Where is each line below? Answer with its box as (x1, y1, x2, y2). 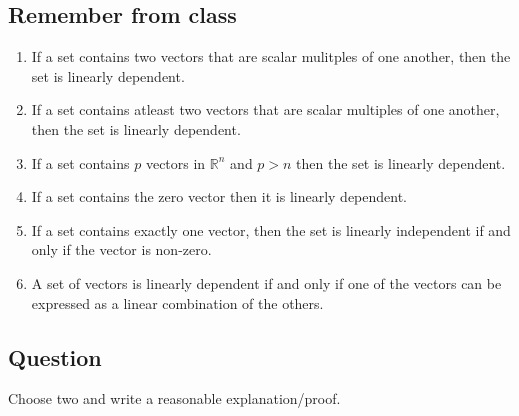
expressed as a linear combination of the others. (31, 292, 324, 313)
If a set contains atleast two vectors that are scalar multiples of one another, (31, 99, 500, 120)
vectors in (145, 152, 206, 173)
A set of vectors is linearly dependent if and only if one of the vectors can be (31, 272, 502, 293)
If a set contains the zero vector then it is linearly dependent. (31, 186, 408, 207)
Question (8, 341, 102, 372)
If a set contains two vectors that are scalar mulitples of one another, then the (31, 46, 511, 67)
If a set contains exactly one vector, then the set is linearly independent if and (31, 219, 511, 240)
